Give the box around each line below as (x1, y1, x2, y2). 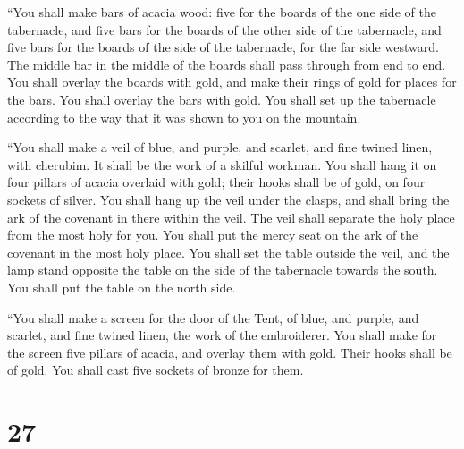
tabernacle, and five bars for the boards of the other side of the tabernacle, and (7, 20, 442, 38)
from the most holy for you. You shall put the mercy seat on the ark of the (7, 225, 418, 244)
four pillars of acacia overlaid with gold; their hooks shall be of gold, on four (7, 173, 426, 191)
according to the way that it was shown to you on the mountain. (7, 107, 361, 126)
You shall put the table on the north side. (7, 277, 236, 296)
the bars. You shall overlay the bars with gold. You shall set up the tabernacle (7, 89, 436, 108)
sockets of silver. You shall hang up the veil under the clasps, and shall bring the (7, 190, 450, 208)
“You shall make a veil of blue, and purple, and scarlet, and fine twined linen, (7, 138, 433, 157)
